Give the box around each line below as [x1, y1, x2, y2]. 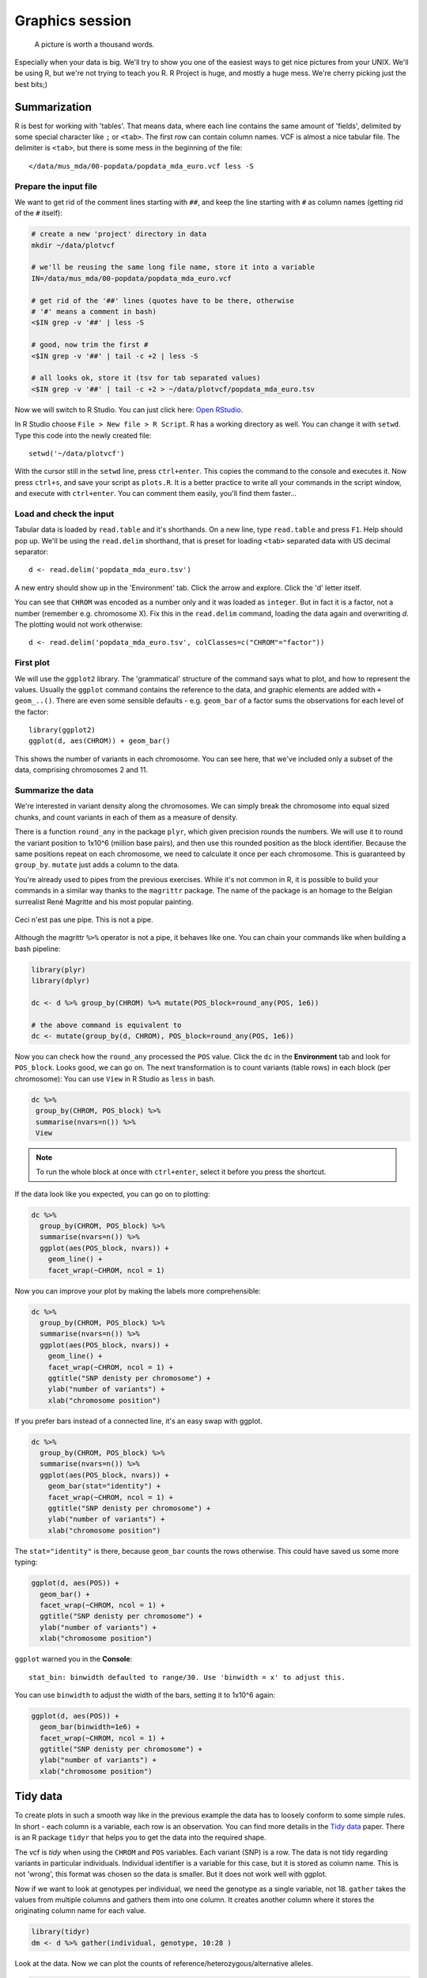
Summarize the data [14, 785, 94, 796]
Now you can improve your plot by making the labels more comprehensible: [14, 1286, 261, 1295]
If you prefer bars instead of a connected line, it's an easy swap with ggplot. [14, 1416, 263, 1426]
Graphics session [14, 12, 132, 29]
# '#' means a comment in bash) [31, 307, 157, 316]
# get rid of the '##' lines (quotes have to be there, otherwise [31, 296, 294, 305]
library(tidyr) [31, 1927, 90, 1936]
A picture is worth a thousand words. [34, 40, 155, 49]
